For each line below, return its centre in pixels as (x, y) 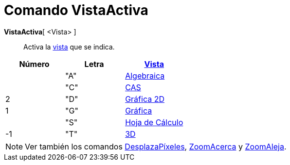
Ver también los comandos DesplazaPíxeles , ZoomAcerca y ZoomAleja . (156, 146)
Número (34, 64)
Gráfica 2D (145, 99)
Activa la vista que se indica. (69, 47)
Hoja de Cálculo (154, 122)
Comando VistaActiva (76, 10)
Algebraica (145, 75)
